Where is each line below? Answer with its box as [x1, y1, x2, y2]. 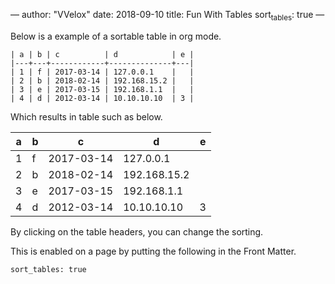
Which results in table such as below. [10, 110, 163, 123]
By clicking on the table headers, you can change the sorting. [10, 225, 264, 238]
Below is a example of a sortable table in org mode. [10, 30, 222, 42]
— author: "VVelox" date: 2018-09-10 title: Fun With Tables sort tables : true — [10, 9, 325, 23]
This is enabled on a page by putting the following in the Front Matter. [10, 245, 297, 257]
